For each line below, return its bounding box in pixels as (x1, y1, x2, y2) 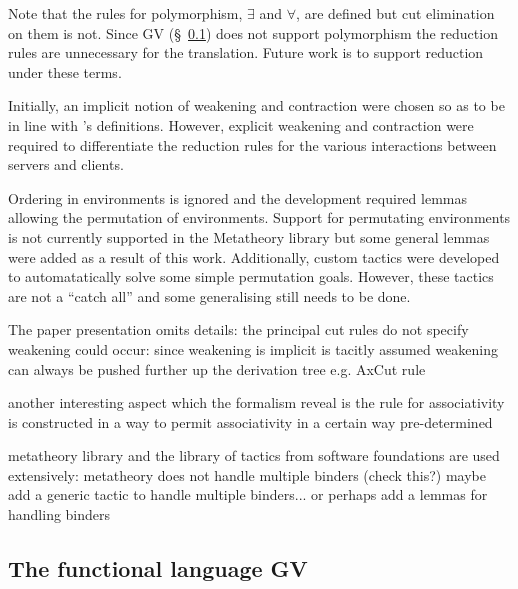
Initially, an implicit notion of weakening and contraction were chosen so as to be (8, 95, 505, 116)
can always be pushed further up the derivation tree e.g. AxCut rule (8, 358, 426, 379)
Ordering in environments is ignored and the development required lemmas (8, 187, 467, 208)
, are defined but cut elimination (296, 3, 495, 23)
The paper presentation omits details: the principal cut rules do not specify (8, 319, 469, 340)
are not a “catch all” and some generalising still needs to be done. (8, 285, 411, 306)
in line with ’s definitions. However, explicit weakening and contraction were (8, 114, 474, 135)
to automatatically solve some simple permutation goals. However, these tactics (8, 266, 494, 287)
